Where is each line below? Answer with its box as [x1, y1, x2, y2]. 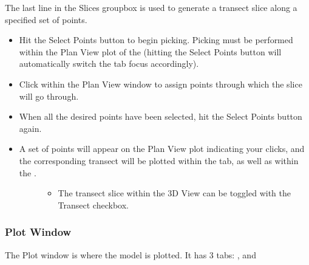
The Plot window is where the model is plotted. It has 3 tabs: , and [5, 248, 256, 261]
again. [19, 122, 42, 134]
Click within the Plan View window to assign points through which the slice [19, 77, 302, 90]
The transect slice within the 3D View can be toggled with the [58, 187, 291, 199]
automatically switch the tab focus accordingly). [19, 57, 199, 70]
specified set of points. [5, 13, 87, 26]
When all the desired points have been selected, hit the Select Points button [19, 110, 302, 123]
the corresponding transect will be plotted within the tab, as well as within [19, 154, 299, 167]
